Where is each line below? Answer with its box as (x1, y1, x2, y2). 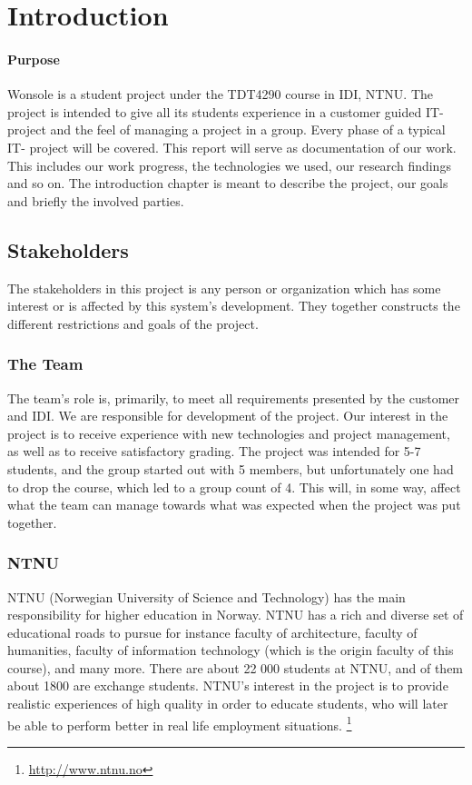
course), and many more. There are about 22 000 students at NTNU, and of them (7, 658, 464, 677)
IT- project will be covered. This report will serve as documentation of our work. (7, 137, 457, 156)
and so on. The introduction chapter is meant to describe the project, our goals (7, 174, 448, 193)
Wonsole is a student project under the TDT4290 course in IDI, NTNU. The (7, 84, 434, 104)
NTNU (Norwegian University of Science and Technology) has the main (7, 587, 406, 606)
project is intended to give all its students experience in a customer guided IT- (7, 102, 444, 121)
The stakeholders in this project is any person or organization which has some (7, 278, 441, 297)
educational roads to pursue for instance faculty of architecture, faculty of (7, 622, 418, 641)
